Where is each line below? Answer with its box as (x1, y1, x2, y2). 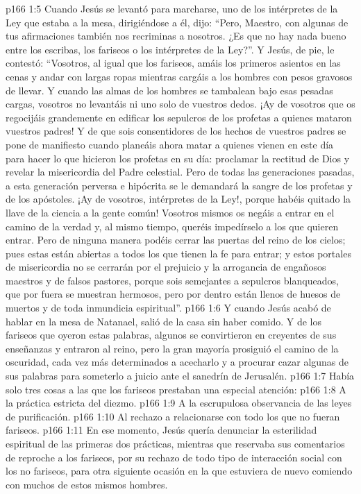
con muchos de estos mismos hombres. (6, 477, 168, 491)
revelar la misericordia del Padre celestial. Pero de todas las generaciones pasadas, (6, 164, 355, 179)
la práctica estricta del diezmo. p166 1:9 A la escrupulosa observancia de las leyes (6, 395, 352, 410)
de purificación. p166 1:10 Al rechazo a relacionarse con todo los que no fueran (6, 409, 340, 423)
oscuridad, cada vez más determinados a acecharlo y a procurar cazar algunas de (6, 355, 349, 369)
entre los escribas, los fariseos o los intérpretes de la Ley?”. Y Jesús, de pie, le (6, 42, 335, 56)
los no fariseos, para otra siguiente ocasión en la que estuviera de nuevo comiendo (6, 463, 353, 478)
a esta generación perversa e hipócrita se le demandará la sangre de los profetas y (6, 178, 353, 192)
